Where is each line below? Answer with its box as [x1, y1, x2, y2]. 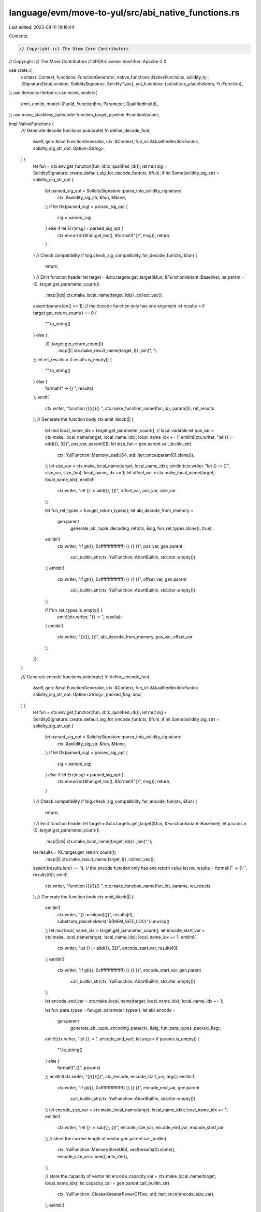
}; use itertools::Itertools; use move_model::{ [9, 90, 98, 96]
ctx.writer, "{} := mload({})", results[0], [57, 911, 134, 917]
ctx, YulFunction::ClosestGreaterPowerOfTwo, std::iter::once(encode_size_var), [57, 1191, 215, 1197]
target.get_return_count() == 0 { [33, 310, 97, 316]
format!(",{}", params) [57, 1065, 101, 1071]
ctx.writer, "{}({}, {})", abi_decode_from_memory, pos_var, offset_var [57, 634, 193, 640]
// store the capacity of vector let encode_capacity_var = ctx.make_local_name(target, [45, 1173, 216, 1179]
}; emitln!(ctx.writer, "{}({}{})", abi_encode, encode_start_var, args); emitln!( [45, 1074, 194, 1080]
